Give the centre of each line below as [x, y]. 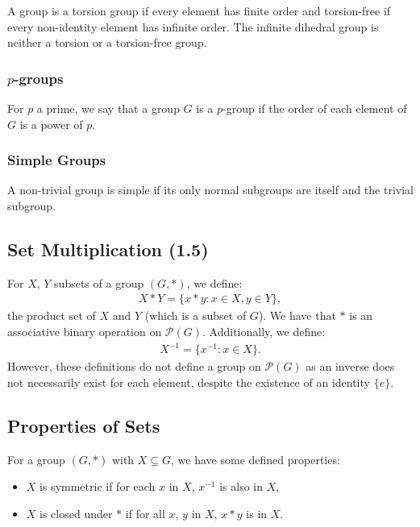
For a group [36, 459]
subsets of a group [99, 282]
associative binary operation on [85, 332]
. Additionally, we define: [264, 332]
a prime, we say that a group [108, 108]
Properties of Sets [84, 425]
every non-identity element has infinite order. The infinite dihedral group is [193, 26]
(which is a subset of [195, 315]
